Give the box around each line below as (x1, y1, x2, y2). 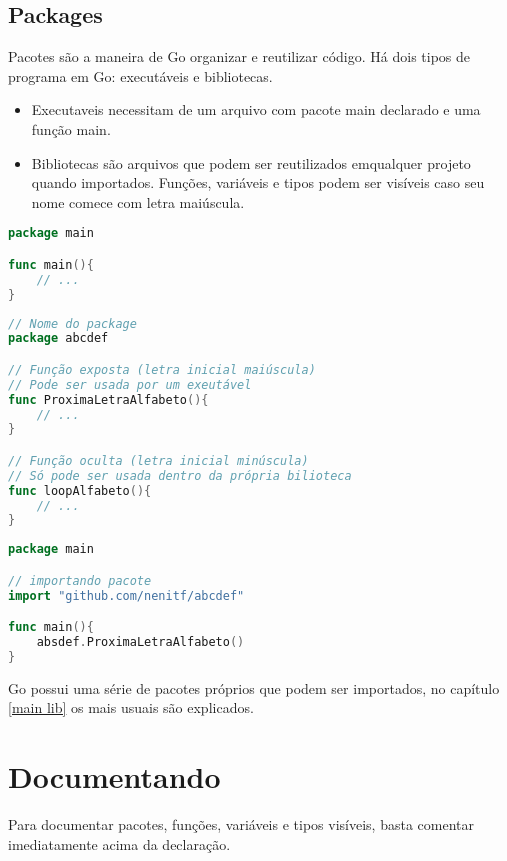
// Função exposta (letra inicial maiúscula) (8, 362, 316, 377)
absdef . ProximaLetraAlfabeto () (36, 635, 245, 650)
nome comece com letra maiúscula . (31, 191, 245, 212)
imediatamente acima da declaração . (8, 833, 231, 854)
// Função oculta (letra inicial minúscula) (8, 453, 309, 468)
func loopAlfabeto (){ (8, 483, 152, 498)
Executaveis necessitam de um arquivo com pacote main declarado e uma (31, 99, 481, 120)
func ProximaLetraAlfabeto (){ (8, 392, 209, 407)
